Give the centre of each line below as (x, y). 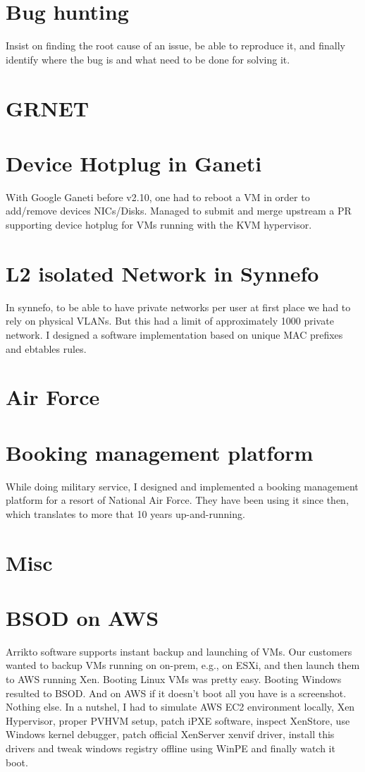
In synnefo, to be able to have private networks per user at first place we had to (178, 307)
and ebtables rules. (46, 348)
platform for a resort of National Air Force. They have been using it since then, (177, 500)
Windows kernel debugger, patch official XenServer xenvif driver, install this (170, 734)
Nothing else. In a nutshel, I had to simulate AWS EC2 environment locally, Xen (180, 707)
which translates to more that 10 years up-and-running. (125, 513)
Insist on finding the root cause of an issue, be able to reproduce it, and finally (175, 46)
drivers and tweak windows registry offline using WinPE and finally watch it (171, 748)
